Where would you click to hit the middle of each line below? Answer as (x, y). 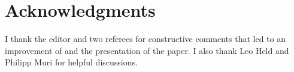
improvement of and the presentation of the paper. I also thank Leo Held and (147, 50)
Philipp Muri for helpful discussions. (71, 62)
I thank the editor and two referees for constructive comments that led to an (145, 39)
